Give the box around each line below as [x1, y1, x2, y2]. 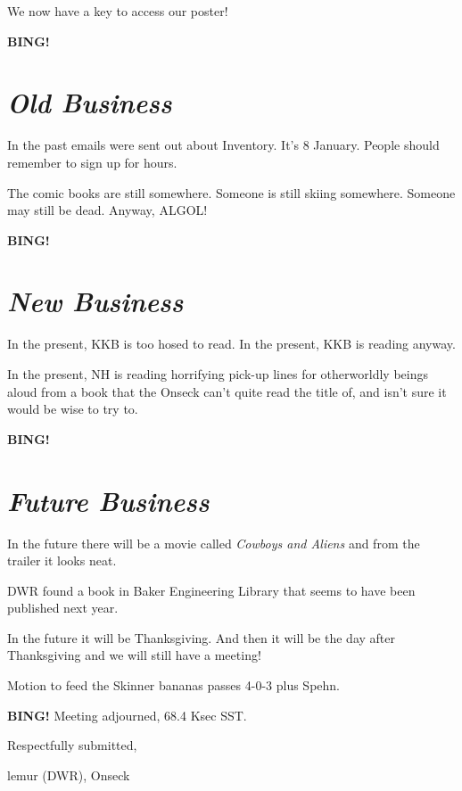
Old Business [7, 84, 172, 121]
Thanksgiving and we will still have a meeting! [7, 646, 261, 664]
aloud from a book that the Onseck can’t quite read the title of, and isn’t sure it [7, 382, 447, 400]
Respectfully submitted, [7, 736, 137, 754]
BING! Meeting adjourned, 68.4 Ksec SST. [7, 705, 247, 724]
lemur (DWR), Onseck [7, 765, 130, 784]
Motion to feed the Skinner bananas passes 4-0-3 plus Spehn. [7, 676, 341, 695]
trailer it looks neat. [7, 551, 117, 570]
